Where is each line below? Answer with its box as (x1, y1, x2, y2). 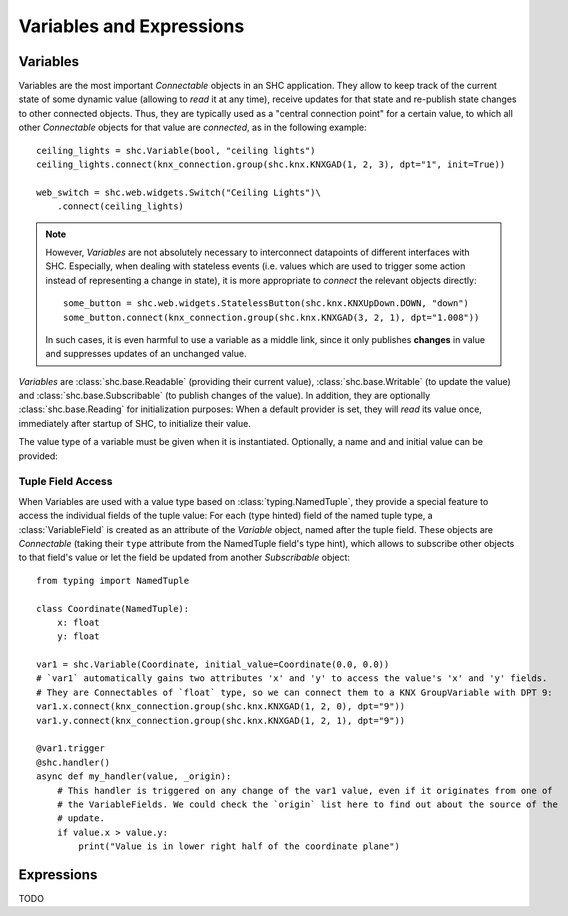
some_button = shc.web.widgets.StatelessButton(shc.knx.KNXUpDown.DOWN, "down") (63, 298, 470, 309)
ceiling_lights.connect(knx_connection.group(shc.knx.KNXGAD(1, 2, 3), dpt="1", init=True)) (36, 159, 506, 170)
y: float (56, 631, 100, 642)
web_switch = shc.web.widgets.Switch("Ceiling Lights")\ (36, 186, 322, 198)
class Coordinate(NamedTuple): (36, 603, 190, 614)
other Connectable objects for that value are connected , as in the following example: (18, 121, 367, 134)
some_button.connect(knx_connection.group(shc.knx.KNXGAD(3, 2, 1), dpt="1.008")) (63, 311, 480, 323)
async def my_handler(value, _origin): (36, 771, 232, 782)
